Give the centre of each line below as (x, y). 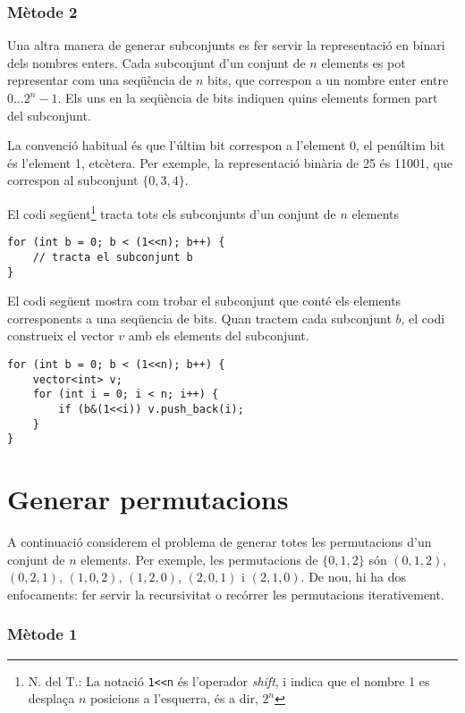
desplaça (51, 698)
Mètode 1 (42, 634)
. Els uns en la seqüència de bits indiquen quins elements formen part (248, 97)
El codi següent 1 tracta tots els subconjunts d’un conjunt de (172, 212)
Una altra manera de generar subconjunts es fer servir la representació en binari (226, 45)
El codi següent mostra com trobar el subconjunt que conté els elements (204, 301)
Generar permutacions (148, 499)
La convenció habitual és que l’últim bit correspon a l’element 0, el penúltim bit (226, 145)
